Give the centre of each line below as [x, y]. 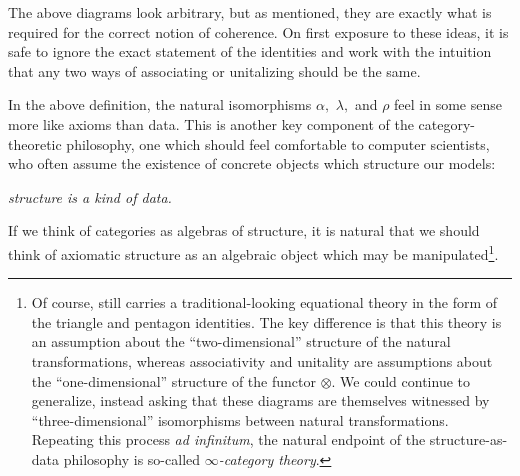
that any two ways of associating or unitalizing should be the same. [214, 70]
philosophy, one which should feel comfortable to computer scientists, [278, 143]
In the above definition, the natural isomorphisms [160, 104]
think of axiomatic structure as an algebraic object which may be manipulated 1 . [253, 252]
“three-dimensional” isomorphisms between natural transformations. [240, 419]
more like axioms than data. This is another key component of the [211, 123]
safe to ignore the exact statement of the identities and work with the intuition [250, 51]
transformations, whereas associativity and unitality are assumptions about [262, 360]
